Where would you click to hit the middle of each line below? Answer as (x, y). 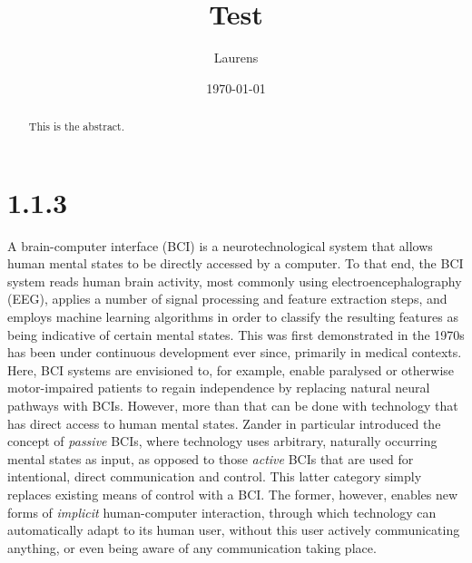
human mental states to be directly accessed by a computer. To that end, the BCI (236, 263)
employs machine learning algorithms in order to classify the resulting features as (233, 317)
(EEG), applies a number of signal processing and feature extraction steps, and (227, 299)
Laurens (236, 58)
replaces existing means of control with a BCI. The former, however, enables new (233, 495)
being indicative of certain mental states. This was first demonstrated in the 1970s (236, 334)
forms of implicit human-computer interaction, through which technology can (222, 512)
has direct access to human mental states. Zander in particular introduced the (224, 423)
